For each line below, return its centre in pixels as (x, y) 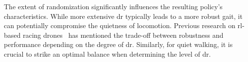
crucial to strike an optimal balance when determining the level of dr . (107, 54)
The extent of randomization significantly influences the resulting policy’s (113, 6)
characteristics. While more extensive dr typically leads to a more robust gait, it (123, 16)
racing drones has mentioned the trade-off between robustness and (123, 35)
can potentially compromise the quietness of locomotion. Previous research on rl (123, 25)
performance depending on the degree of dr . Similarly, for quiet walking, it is (118, 44)
